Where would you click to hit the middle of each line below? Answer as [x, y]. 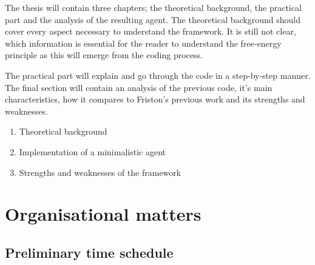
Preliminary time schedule [89, 252]
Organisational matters [103, 214]
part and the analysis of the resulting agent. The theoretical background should [153, 19]
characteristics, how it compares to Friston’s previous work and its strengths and [155, 99]
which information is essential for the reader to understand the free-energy [143, 43]
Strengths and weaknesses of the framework [100, 172]
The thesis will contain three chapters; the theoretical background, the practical [153, 7]
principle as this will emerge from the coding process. [104, 55]
